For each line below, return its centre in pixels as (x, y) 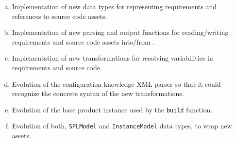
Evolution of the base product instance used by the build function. (112, 109)
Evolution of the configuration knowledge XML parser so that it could (116, 84)
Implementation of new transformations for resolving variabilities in (112, 58)
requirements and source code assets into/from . (83, 41)
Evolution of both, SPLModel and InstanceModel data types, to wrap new (122, 126)
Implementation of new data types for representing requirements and (114, 6)
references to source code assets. (59, 16)
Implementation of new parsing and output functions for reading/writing (120, 32)
